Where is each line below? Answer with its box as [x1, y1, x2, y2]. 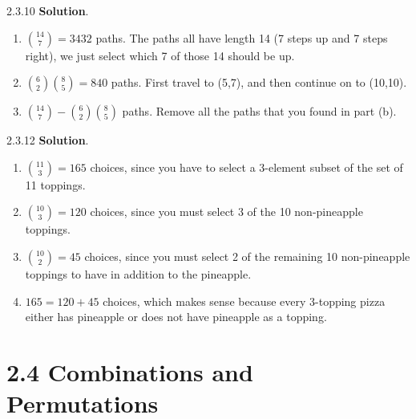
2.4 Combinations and [6, 355, 253, 388]
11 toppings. [25, 176, 86, 193]
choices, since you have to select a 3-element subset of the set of [90, 158, 403, 175]
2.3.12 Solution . [6, 132, 89, 148]
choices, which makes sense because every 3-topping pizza [103, 292, 386, 309]
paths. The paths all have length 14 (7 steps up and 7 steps [95, 29, 388, 46]
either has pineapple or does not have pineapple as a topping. [25, 308, 327, 325]
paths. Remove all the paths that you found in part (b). [122, 103, 397, 120]
